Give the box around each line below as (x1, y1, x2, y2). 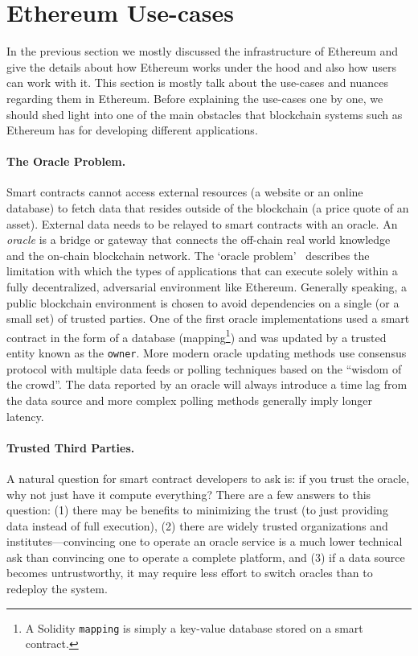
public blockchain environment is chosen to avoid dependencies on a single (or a (6, 294, 400, 311)
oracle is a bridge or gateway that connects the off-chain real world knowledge (6, 231, 391, 248)
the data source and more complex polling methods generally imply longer (6, 391, 372, 408)
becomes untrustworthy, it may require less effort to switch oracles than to (6, 564, 373, 581)
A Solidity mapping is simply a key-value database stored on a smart (25, 619, 363, 636)
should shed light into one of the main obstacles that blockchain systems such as (6, 105, 403, 122)
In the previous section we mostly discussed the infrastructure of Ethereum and (6, 43, 399, 60)
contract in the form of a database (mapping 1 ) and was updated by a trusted (6, 326, 387, 345)
